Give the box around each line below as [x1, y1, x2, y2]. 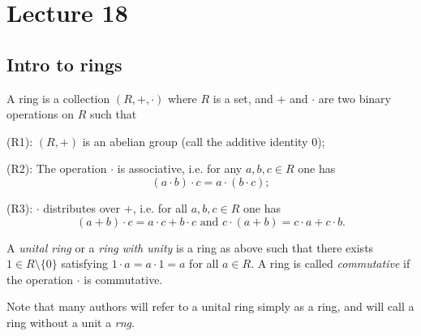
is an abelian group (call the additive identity [82, 132, 308, 149]
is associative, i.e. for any [117, 160, 243, 177]
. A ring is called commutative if [251, 255, 410, 272]
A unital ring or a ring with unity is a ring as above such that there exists [6, 239, 374, 256]
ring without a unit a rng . [6, 313, 135, 330]
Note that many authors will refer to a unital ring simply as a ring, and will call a [6, 298, 415, 315]
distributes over [43, 199, 121, 216]
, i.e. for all [132, 199, 187, 216]
